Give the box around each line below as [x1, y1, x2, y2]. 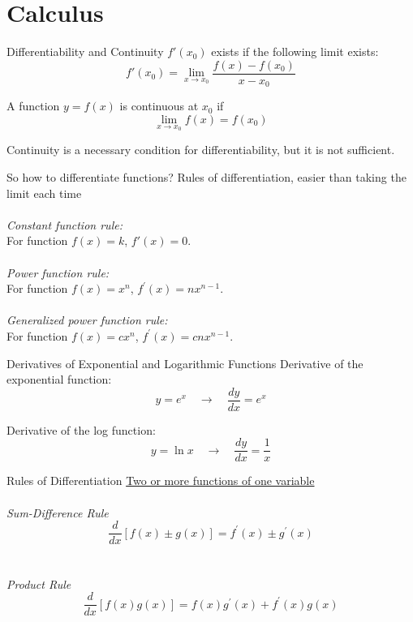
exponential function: [6, 371, 112, 388]
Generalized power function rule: [6, 311, 168, 328]
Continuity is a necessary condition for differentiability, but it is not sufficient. [6, 141, 395, 158]
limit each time [6, 184, 82, 201]
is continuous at [119, 97, 199, 114]
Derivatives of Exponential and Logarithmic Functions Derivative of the [6, 354, 364, 371]
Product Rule [6, 575, 71, 592]
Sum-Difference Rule [6, 504, 109, 521]
